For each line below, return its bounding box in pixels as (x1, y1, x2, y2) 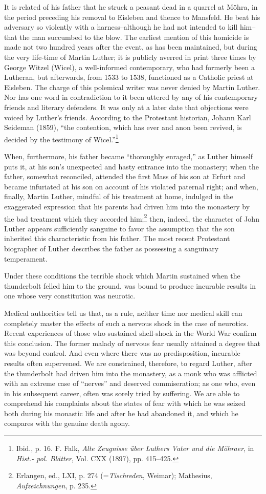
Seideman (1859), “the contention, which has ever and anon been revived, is (4, 122, 242, 133)
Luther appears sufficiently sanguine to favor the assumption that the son (4, 223, 235, 233)
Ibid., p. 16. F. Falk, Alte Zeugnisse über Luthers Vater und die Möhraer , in (16, 443, 254, 454)
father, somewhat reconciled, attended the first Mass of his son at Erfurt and (4, 171, 246, 182)
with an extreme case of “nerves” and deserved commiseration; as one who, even (4, 378, 256, 389)
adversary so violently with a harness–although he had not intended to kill (4, 22, 238, 32)
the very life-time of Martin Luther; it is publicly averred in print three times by (4, 51, 256, 62)
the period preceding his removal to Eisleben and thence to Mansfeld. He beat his (4, 11, 260, 22)
